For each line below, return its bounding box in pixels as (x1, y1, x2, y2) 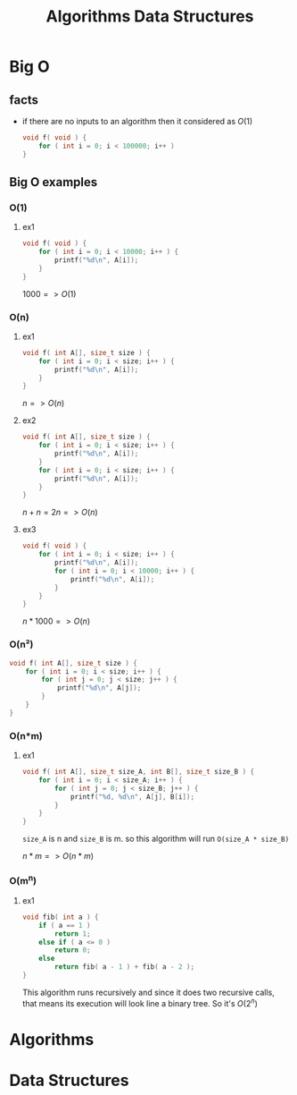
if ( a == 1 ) (38, 921, 91, 929)
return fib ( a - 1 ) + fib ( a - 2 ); (54, 963, 194, 972)
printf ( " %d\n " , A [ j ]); (56, 683, 142, 692)
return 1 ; (54, 929, 91, 938)
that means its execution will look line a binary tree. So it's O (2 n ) (21, 996, 259, 1008)
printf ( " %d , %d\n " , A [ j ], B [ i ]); (70, 792, 194, 802)
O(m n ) (9, 873, 37, 887)
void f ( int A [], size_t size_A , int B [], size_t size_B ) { (21, 768, 255, 777)
